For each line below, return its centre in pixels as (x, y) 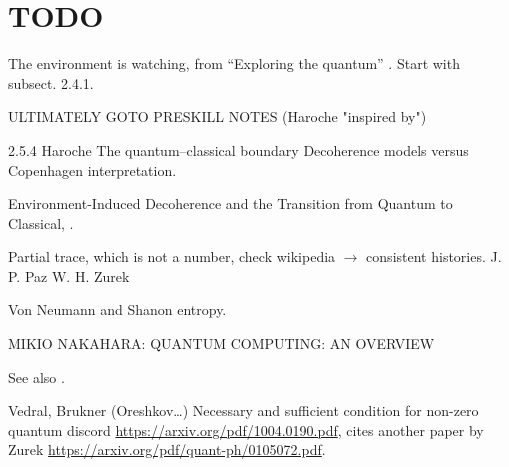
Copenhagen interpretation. (92, 169)
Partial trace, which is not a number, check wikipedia (172, 256)
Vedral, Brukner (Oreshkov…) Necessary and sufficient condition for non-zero (243, 410)
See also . (36, 376)
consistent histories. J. (434, 256)
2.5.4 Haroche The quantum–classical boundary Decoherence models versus (238, 149)
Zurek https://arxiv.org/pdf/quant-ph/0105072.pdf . (167, 449)
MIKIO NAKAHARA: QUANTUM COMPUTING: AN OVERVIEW (221, 343)
